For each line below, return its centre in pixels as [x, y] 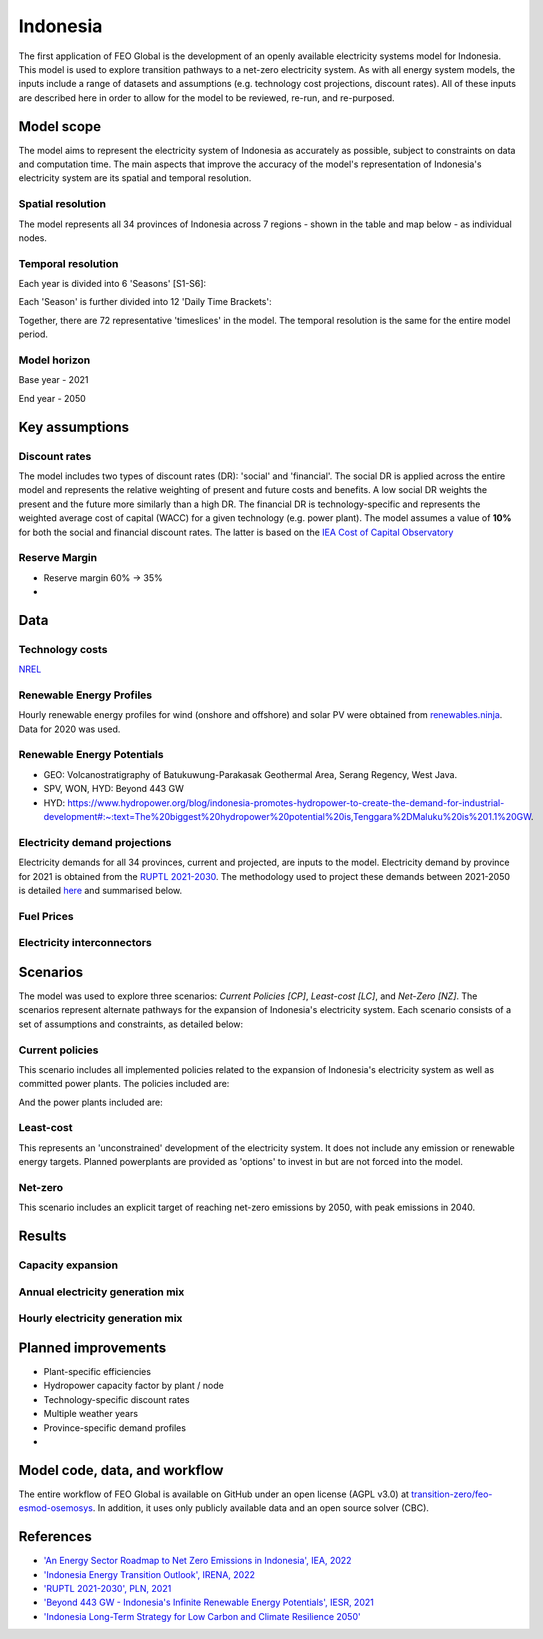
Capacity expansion [68, 1265]
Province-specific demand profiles [115, 1427]
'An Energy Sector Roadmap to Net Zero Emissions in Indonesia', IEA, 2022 [197, 1561]
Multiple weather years [91, 1414]
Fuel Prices [46, 916]
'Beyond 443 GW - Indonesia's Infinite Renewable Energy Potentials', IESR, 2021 [208, 1602]
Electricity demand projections [95, 842]
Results [42, 1236]
